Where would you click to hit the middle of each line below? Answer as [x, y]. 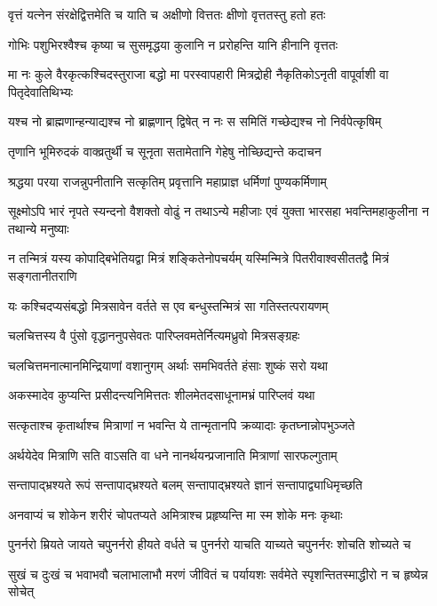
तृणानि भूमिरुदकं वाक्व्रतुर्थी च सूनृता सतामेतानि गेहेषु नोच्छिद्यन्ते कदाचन [165, 151]
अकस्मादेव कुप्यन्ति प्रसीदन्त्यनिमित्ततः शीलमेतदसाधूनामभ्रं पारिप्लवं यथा [162, 395]
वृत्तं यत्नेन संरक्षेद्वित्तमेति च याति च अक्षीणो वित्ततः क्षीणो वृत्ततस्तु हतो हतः [167, 14]
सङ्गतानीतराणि [43, 275]
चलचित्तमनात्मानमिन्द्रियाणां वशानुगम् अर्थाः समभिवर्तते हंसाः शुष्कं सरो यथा [168, 365]
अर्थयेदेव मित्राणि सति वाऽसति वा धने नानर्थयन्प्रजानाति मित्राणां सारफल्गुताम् [173, 454]
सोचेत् [21, 591]
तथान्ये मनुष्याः [39, 228]
